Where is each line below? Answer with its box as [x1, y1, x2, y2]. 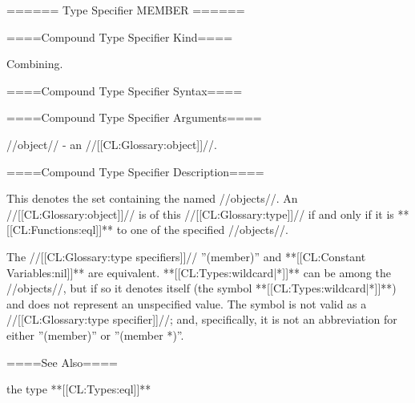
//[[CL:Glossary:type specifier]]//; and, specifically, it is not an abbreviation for [6, 311, 397, 328]
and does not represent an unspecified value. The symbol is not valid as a [6, 295, 367, 312]
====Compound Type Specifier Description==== [6, 163, 264, 179]
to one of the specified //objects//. [116, 221, 288, 238]
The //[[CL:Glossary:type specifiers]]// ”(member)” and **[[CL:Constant [6, 248, 366, 264]
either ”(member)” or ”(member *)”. [6, 326, 184, 343]
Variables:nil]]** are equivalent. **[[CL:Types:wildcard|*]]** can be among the [6, 264, 392, 280]
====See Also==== [6, 353, 118, 370]
